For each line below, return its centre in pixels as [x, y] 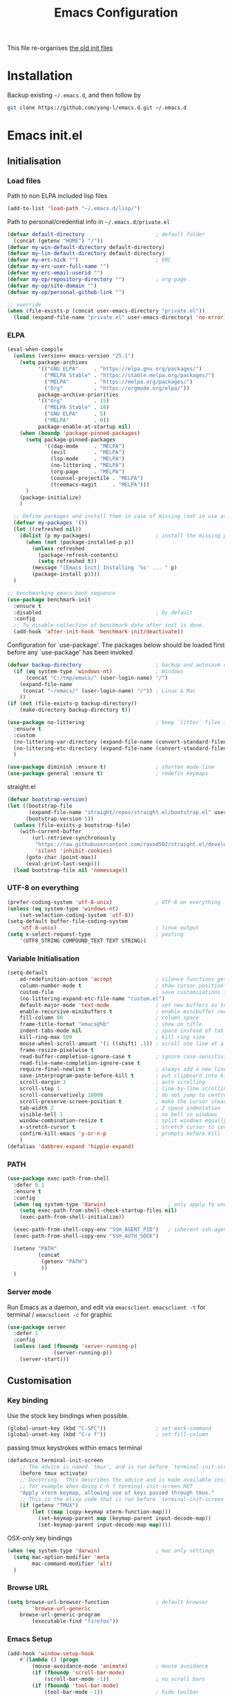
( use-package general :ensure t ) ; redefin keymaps [108, 774]
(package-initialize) [50, 497]
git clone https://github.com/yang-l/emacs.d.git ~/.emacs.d [97, 108]
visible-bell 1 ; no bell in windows [118, 1114]
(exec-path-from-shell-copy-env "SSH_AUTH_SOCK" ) [86, 1236]
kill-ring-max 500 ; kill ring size [113, 1038]
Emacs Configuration [116, 13]
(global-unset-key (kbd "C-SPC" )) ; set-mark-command [109, 1428]
